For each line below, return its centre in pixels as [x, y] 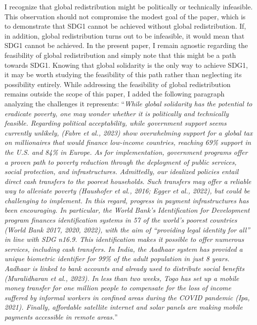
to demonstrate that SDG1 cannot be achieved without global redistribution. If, [125, 26]
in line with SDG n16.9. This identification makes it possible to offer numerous [124, 239]
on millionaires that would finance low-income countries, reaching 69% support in [128, 142]
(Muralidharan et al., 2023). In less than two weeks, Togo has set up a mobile [122, 278]
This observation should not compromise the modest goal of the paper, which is [125, 16]
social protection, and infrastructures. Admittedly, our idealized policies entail [122, 171]
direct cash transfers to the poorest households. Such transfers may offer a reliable [128, 181]
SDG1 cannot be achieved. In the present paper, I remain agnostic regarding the [126, 45]
